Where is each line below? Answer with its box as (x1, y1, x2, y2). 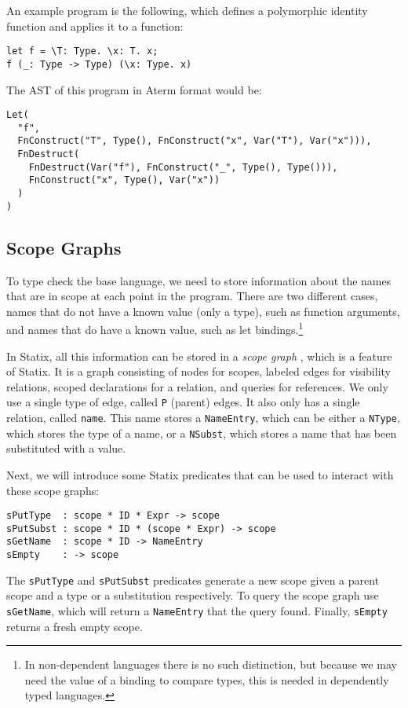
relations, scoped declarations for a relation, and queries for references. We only (6, 378, 388, 394)
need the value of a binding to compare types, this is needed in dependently (24, 671, 389, 688)
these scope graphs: (6, 482, 100, 498)
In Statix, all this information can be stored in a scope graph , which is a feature (6, 347, 392, 364)
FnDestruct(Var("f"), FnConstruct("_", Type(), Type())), (28, 161, 338, 173)
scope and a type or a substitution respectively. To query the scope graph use (6, 587, 379, 603)
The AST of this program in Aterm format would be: (6, 81, 262, 97)
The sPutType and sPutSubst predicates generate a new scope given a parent (6, 571, 380, 588)
